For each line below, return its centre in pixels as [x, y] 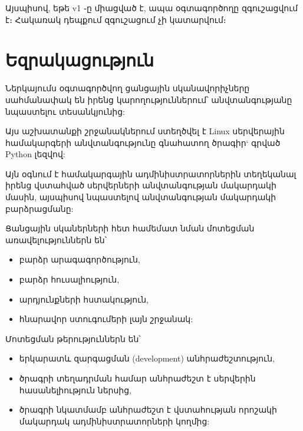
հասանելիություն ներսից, [75, 389]
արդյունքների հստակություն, [84, 299]
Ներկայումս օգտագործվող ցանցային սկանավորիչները [128, 88]
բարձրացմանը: [39, 208]
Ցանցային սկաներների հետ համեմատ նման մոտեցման [130, 228]
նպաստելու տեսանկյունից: [65, 111]
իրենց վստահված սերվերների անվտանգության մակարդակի [141, 185]
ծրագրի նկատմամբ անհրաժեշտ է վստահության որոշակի [148, 410]
